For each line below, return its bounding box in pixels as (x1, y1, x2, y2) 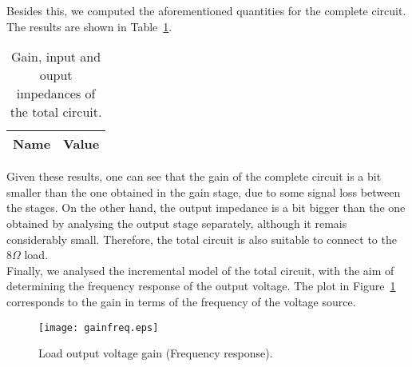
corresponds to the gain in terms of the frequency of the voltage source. (6, 293, 356, 309)
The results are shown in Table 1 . (6, 18, 172, 34)
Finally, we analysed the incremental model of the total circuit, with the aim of (6, 261, 394, 278)
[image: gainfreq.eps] (38, 321, 159, 333)
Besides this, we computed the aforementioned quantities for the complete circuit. (6, 2, 406, 18)
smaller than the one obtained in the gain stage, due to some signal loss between (6, 183, 401, 200)
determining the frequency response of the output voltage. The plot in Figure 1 (6, 277, 396, 294)
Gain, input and (11, 47, 101, 66)
